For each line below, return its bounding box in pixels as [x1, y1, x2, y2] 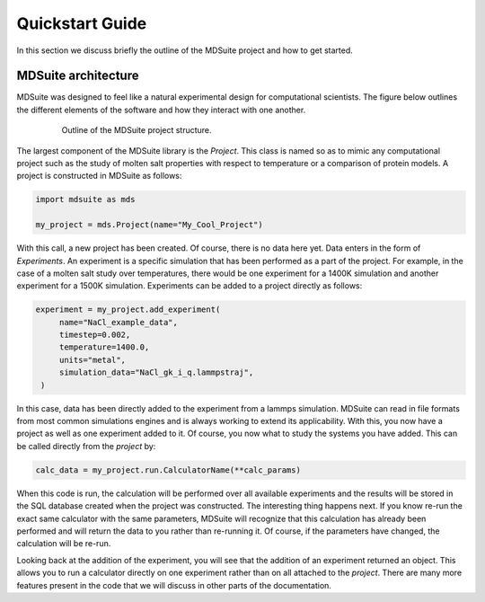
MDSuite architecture [16, 68, 139, 84]
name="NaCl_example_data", [58, 317, 179, 327]
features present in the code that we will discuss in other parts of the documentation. [16, 580, 332, 590]
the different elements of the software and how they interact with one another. [16, 104, 306, 115]
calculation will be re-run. [16, 538, 111, 549]
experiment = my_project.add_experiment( [35, 305, 221, 314]
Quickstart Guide [16, 13, 147, 33]
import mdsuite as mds [35, 194, 136, 205]
